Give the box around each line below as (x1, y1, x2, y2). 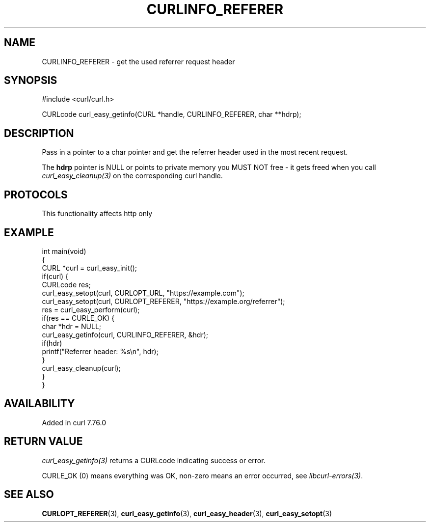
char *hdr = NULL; (42, 322, 102, 331)
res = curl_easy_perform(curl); (42, 305, 140, 314)
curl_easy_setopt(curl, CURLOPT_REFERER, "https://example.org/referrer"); (42, 297, 285, 305)
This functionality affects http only (42, 209, 153, 218)
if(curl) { (42, 272, 69, 280)
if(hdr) (42, 338, 62, 347)
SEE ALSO (4, 488, 54, 501)
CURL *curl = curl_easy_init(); (42, 263, 137, 272)
